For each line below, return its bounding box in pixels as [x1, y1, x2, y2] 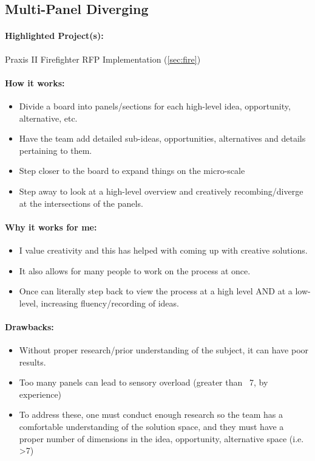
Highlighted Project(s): [5, 29, 104, 42]
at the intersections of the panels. [19, 196, 143, 209]
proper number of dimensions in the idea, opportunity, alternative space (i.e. [19, 432, 304, 445]
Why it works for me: [5, 220, 97, 233]
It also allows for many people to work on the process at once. [19, 264, 251, 277]
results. [19, 355, 46, 368]
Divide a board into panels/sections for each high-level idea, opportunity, [19, 99, 291, 112]
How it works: [5, 76, 65, 89]
